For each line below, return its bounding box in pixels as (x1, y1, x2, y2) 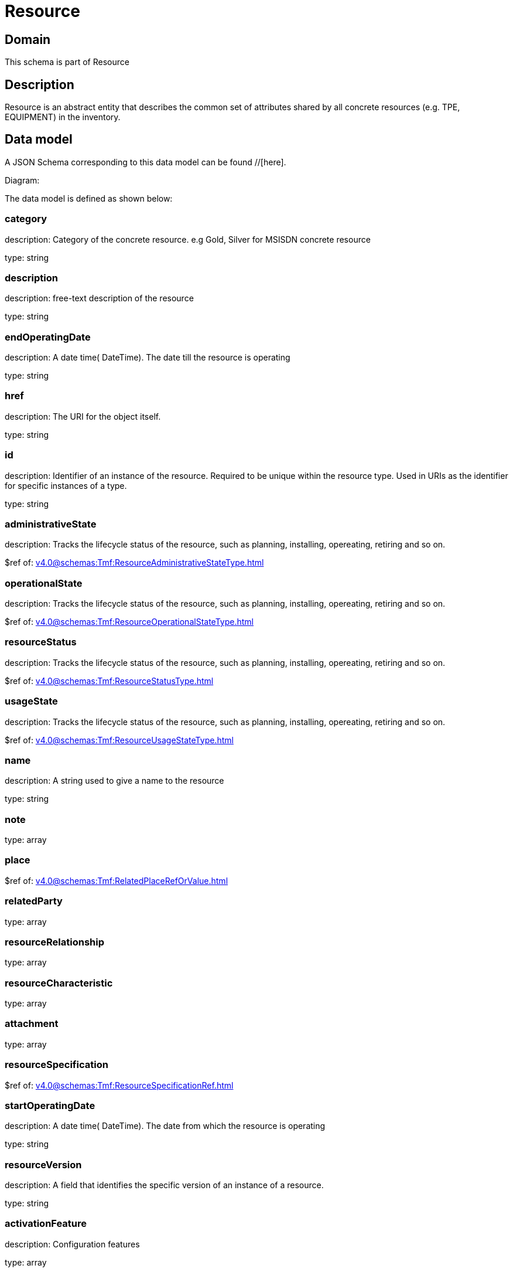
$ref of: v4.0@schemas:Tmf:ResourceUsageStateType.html (5, 734, 234, 745)
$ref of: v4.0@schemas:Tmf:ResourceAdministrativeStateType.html (5, 557, 264, 568)
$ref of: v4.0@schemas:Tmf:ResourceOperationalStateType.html (5, 617, 254, 627)
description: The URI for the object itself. (5, 411, 161, 421)
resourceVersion (5, 1158, 82, 1171)
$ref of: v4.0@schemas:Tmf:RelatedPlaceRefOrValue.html (5, 875, 228, 886)
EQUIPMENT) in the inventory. (5, 112, 121, 123)
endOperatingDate (5, 331, 91, 343)
